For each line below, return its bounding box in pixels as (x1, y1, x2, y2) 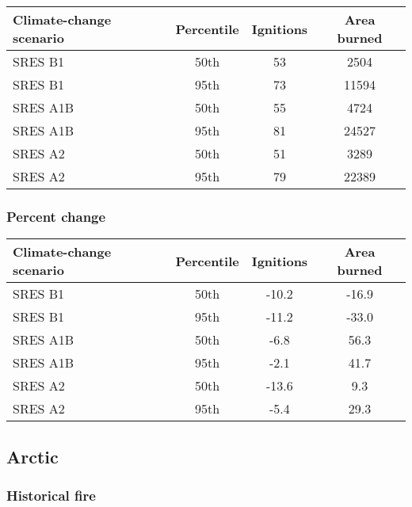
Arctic (6, 444, 59, 468)
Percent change (6, 206, 106, 226)
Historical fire (6, 485, 96, 505)
